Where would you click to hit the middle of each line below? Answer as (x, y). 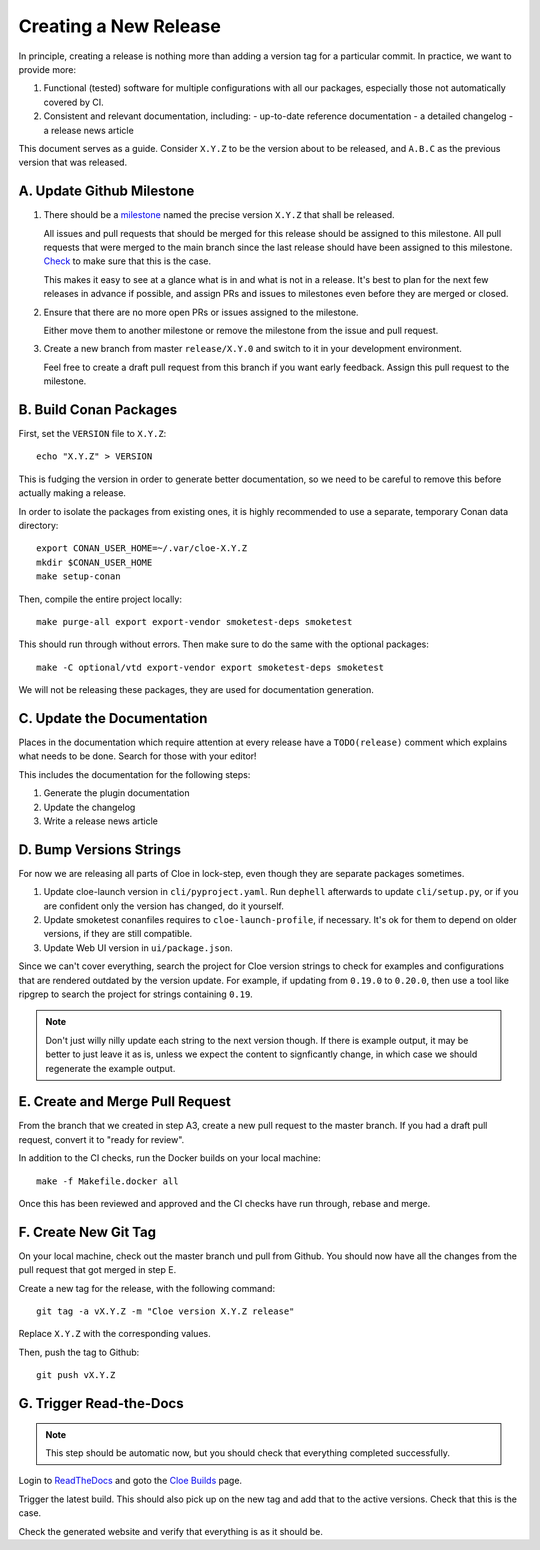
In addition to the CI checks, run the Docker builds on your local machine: (170, 1158)
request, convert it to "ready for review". (101, 1139)
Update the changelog (89, 807)
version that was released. (73, 162)
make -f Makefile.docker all (107, 1181)
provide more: (47, 69)
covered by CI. (73, 102)
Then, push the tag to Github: (79, 1352)
